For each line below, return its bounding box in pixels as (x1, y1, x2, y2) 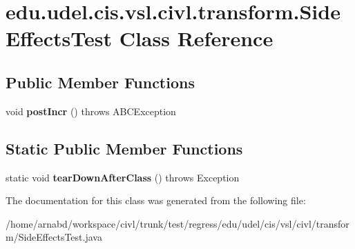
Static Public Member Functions (6, 137, 243, 159)
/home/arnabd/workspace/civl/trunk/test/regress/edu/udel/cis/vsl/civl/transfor (6, 216, 349, 230)
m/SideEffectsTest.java (6, 230, 102, 244)
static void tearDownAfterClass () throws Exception (6, 170, 240, 184)
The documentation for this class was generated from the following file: (6, 193, 306, 208)
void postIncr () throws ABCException (6, 103, 176, 118)
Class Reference (119, 24, 274, 52)
